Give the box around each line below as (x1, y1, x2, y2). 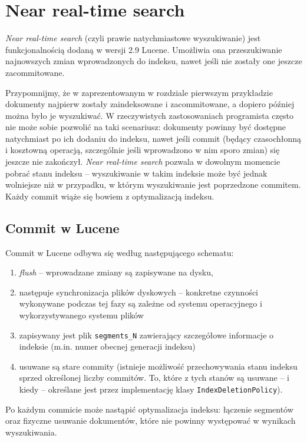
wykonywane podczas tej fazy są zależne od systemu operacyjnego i (19, 297, 262, 310)
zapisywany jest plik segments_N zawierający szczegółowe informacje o (19, 328, 274, 341)
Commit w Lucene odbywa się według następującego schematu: (5, 246, 234, 258)
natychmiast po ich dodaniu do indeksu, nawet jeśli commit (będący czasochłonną (5, 132, 302, 144)
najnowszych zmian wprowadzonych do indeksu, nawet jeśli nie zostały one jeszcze (5, 55, 302, 67)
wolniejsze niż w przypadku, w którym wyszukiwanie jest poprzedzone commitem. (5, 178, 301, 191)
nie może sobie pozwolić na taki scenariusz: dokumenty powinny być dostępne (5, 121, 286, 133)
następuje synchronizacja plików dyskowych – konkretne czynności (19, 285, 259, 298)
